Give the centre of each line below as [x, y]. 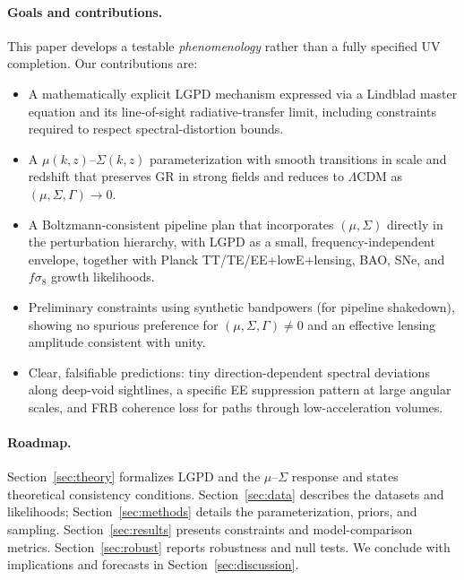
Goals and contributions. [85, 11]
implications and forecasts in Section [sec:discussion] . [153, 564]
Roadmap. [39, 442]
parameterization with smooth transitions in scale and [298, 158]
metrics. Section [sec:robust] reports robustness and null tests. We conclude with [229, 546]
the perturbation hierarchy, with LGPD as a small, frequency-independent [232, 242]
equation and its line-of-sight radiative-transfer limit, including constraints [232, 111]
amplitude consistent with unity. [117, 342]
